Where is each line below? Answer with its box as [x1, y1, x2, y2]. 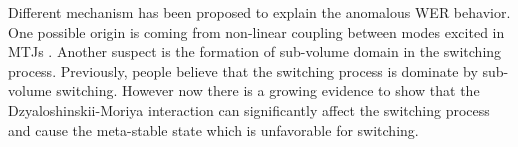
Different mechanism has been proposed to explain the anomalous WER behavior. [8, 2, 511, 22]
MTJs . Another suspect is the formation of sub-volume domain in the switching [8, 41, 502, 62]
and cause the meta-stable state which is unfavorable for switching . [8, 119, 419, 140]
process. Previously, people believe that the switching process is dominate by [8, 60, 478, 81]
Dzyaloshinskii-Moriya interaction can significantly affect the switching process [8, 99, 490, 120]
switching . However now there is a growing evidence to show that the [56, 80, 480, 101]
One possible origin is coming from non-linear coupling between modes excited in [8, 21, 505, 42]
